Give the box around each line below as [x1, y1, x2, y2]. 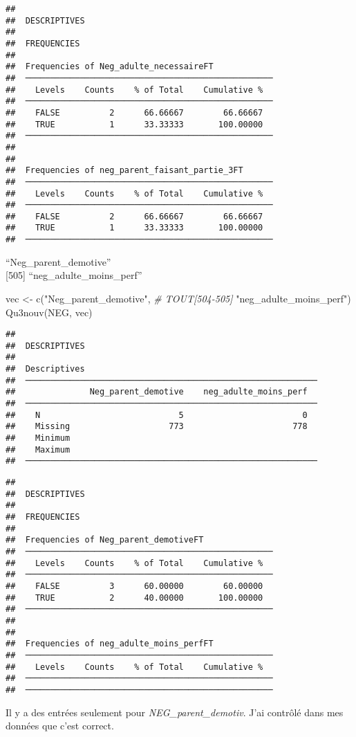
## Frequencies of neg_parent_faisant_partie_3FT [6, 165, 243, 176]
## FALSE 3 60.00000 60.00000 [6, 581, 263, 591]
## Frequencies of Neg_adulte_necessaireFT [6, 62, 214, 72]
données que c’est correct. [6, 718, 114, 733]
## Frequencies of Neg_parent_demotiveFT [6, 535, 204, 545]
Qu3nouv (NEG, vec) [6, 304, 93, 319]
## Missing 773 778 [6, 421, 308, 432]
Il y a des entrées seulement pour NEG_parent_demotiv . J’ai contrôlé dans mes [6, 704, 344, 719]
